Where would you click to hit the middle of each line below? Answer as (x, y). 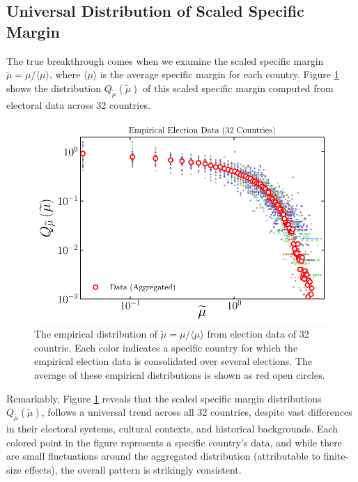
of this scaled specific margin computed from (238, 88)
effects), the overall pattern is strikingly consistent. (133, 469)
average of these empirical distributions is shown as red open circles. (180, 375)
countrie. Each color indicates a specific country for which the (166, 347)
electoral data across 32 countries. (78, 104)
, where (65, 74)
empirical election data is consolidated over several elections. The (173, 361)
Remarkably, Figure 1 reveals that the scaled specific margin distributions (164, 398)
